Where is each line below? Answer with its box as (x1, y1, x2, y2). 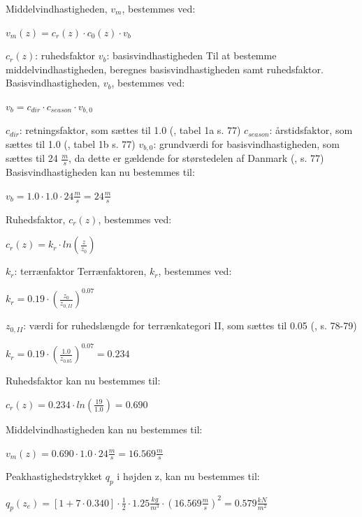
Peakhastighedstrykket (6, 469, 103, 484)
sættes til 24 (6, 151, 58, 165)
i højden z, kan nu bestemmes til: (117, 469, 260, 484)
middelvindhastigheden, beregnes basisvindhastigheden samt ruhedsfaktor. (6, 61, 324, 76)
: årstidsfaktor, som (269, 123, 353, 137)
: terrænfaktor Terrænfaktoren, (14, 264, 147, 278)
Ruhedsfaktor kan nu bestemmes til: (6, 373, 161, 388)
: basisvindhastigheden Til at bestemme (106, 48, 277, 63)
